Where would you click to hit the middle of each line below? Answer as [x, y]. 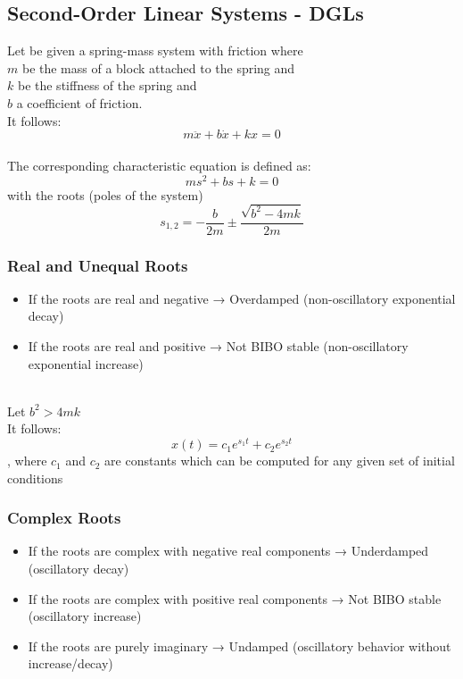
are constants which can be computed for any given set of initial [280, 461]
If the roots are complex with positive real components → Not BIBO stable [235, 598]
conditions [35, 478]
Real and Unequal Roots [98, 265]
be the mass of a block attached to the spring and [158, 67]
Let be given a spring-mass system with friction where [155, 50]
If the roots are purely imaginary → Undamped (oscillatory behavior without [240, 645]
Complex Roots [64, 518]
